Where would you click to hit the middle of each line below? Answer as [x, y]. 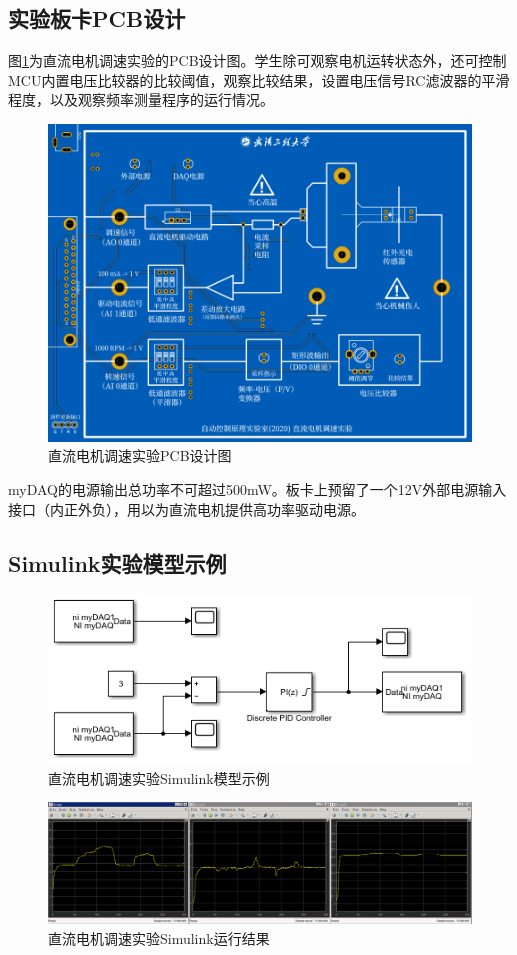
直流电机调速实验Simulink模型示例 [159, 777]
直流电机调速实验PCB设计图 [140, 455]
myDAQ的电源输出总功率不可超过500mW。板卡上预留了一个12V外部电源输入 [257, 488]
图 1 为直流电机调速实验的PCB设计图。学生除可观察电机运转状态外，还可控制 [257, 60]
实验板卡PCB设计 [97, 18]
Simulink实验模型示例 [117, 562]
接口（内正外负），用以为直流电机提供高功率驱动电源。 [186, 508]
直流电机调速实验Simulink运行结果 [159, 938]
